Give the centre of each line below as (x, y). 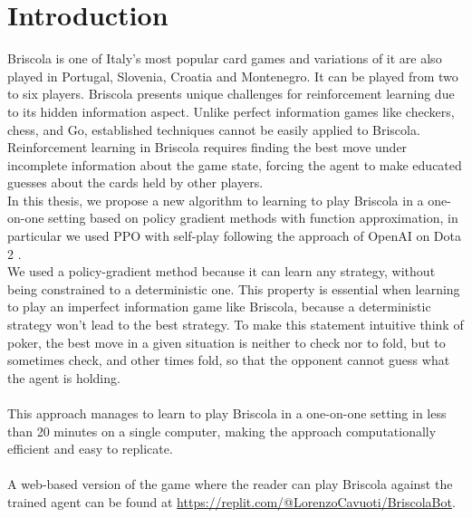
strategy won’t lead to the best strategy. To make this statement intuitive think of (236, 325)
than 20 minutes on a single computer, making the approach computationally (222, 431)
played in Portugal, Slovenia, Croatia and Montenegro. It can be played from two (233, 76)
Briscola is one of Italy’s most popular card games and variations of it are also (225, 58)
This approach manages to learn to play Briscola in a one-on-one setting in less (227, 413)
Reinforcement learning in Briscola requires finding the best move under (207, 147)
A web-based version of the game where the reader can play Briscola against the (230, 484)
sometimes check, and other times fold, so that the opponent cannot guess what (229, 360)
